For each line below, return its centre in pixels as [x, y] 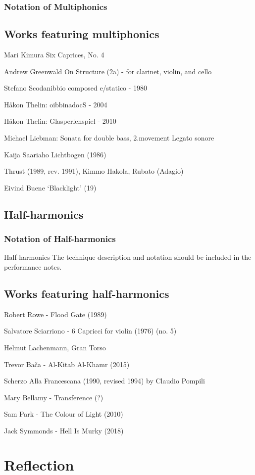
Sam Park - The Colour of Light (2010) [64, 414]
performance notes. [33, 266]
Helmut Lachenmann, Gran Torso [55, 347]
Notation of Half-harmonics [60, 239]
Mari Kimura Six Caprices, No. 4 [54, 55]
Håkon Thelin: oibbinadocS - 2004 [56, 104]
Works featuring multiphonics [82, 34]
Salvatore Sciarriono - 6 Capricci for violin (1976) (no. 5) [90, 331]
